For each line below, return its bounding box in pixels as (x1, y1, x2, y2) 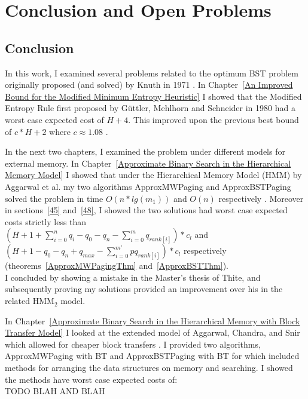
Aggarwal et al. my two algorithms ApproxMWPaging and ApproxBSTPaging (5, 180, 291, 192)
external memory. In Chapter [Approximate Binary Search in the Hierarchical (5, 156, 291, 169)
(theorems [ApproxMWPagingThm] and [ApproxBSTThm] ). (5, 259, 229, 272)
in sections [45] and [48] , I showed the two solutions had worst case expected (5, 204, 288, 216)
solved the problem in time (5, 192, 103, 204)
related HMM (5, 294, 54, 307)
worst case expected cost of (5, 113, 104, 125)
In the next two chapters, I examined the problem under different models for (5, 145, 285, 158)
